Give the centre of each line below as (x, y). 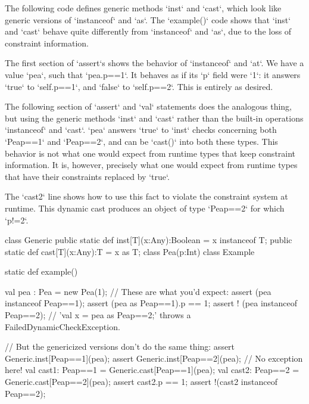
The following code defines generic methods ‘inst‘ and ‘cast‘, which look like (143, 8)
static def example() (41, 271)
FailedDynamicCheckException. (63, 326)
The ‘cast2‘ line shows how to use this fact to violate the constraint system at (146, 196)
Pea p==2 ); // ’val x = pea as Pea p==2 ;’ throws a (98, 315)
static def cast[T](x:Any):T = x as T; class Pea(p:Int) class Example (130, 251)
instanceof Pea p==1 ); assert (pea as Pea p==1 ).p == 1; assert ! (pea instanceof (151, 303)
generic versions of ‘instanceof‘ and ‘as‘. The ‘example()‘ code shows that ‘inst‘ (148, 19)
